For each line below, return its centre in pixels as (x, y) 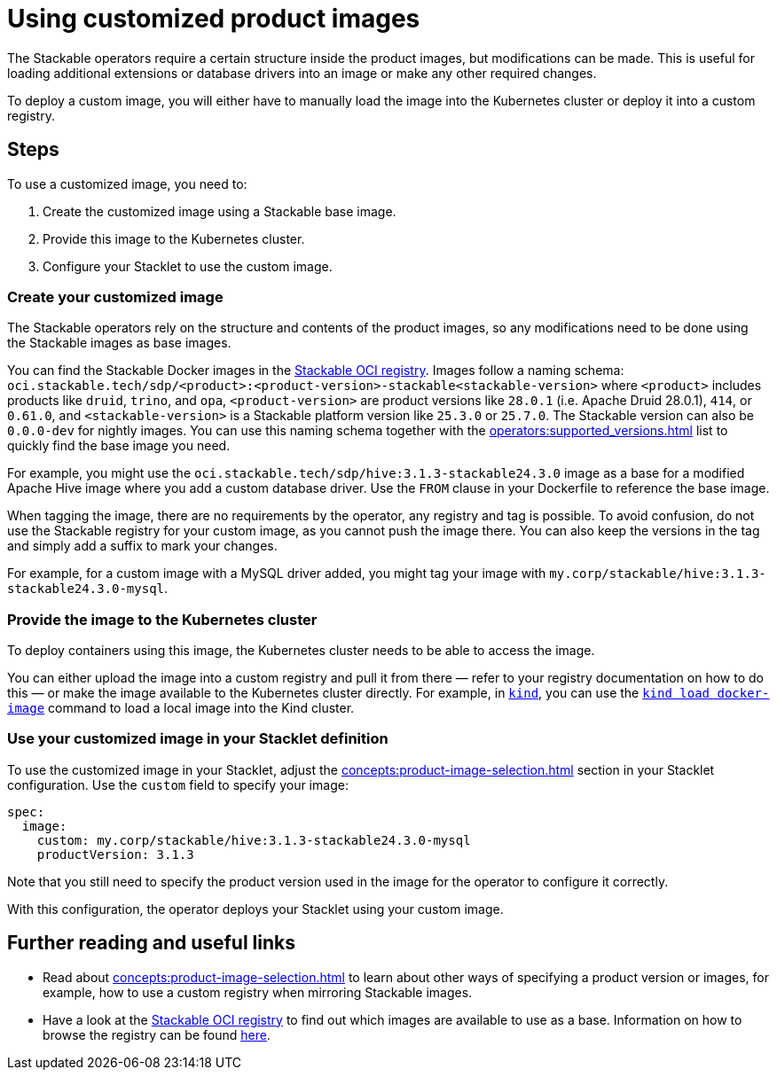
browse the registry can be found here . (157, 1034)
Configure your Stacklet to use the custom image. (188, 266)
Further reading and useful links (152, 943)
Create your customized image (115, 297)
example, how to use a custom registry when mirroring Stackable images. (258, 992)
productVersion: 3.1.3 (115, 854)
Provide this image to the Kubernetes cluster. (174, 238)
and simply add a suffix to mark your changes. (142, 546)
